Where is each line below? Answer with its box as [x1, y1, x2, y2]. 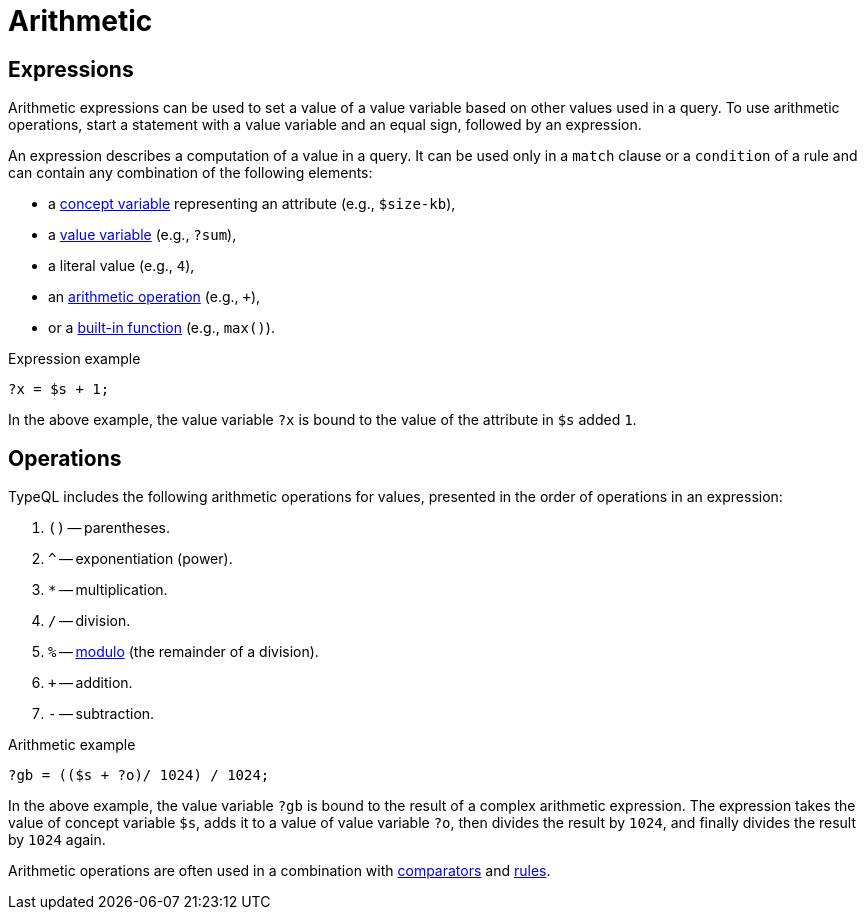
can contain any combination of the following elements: [8, 164, 373, 182]
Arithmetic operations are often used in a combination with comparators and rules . [8, 862, 551, 880]
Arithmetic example [8, 736, 136, 754]
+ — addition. [48, 674, 133, 692]
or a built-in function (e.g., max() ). [48, 319, 275, 337]
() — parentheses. [48, 519, 170, 537]
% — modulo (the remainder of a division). [48, 643, 319, 661]
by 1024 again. [8, 831, 106, 849]
